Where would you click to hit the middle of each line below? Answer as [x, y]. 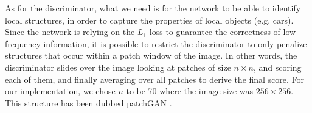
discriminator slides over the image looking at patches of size [118, 67]
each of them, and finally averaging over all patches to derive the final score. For [155, 79]
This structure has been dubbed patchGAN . [88, 102]
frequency [23, 43]
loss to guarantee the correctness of [215, 32]
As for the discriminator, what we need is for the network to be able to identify [153, 8]
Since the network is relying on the [70, 32]
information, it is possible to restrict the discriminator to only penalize [175, 43]
